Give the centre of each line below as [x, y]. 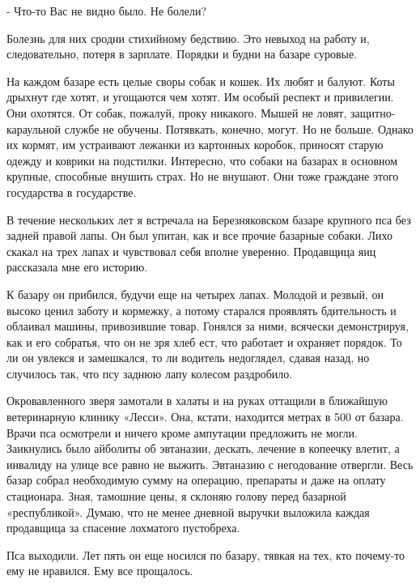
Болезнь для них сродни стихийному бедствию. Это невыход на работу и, [188, 38]
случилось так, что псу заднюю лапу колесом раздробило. [150, 373]
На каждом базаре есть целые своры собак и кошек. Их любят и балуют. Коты [201, 81]
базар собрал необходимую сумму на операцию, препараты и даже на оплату [196, 480]
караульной [34, 128]
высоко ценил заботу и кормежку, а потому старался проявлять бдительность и [202, 310]
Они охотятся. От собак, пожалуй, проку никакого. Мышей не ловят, [177, 112]
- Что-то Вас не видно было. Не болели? [107, 11]
